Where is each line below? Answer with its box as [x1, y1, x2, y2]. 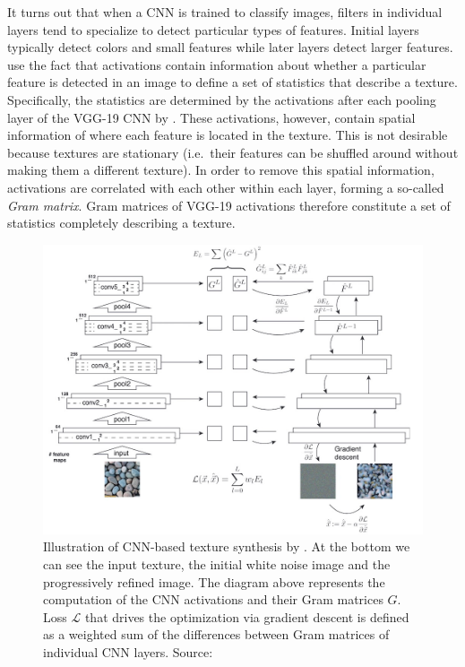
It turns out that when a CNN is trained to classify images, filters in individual [7, 3, 443, 21]
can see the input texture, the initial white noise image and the [43, 554, 391, 573]
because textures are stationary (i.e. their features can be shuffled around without [7, 143, 459, 161]
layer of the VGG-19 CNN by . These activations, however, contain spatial [7, 108, 416, 126]
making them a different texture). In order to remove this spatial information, [7, 160, 435, 179]
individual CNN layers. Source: [43, 642, 213, 661]
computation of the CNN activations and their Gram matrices [43, 590, 383, 609]
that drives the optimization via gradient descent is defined [84, 607, 409, 626]
